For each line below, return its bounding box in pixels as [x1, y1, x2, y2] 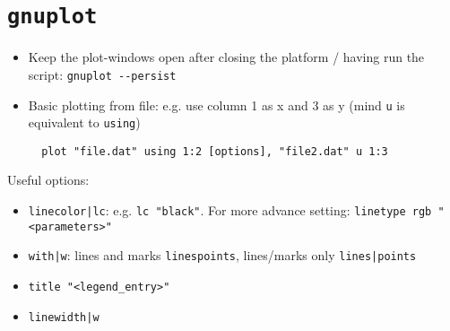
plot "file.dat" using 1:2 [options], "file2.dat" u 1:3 [41, 144, 388, 158]
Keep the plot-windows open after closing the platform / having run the [28, 48, 425, 66]
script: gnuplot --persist [28, 65, 177, 83]
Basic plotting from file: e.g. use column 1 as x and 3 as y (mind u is [28, 95, 405, 114]
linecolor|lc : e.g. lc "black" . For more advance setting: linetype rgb [28, 201, 432, 220]
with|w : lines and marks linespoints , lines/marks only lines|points [28, 246, 417, 265]
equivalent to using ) [28, 113, 141, 132]
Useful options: [7, 170, 90, 189]
